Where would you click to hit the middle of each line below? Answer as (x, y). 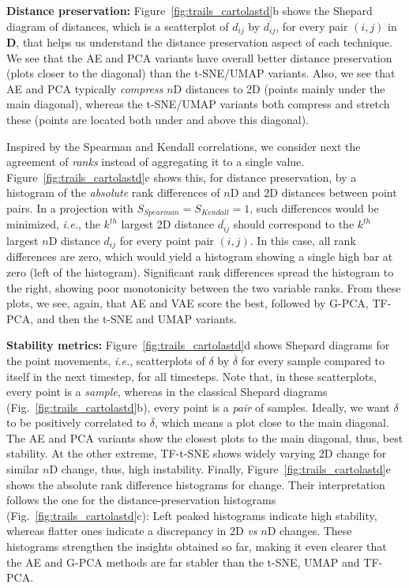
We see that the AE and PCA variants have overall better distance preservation (199, 57)
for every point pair (167, 240)
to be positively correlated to (77, 422)
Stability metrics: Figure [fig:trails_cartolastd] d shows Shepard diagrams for (198, 345)
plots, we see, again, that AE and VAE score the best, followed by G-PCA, (188, 303)
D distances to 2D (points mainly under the (279, 88)
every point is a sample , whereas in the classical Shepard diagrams (167, 392)
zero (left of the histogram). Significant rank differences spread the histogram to (200, 271)
